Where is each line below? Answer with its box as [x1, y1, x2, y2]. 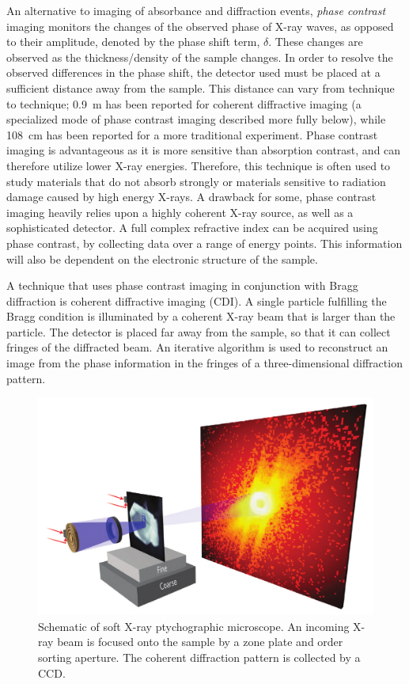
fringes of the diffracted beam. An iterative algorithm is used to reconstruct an [6, 339, 388, 355]
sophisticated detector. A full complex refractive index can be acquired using [6, 219, 378, 236]
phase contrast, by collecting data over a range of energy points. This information [6, 234, 403, 251]
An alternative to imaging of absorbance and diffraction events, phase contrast [6, 2, 386, 18]
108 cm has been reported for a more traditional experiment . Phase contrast [6, 126, 378, 142]
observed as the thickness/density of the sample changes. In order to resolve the [6, 48, 393, 65]
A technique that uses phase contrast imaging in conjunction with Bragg [6, 277, 358, 294]
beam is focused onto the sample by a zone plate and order [57, 633, 343, 650]
